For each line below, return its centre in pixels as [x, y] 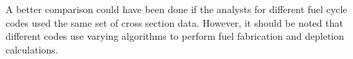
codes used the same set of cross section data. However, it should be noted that [174, 22]
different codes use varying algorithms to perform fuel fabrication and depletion [175, 36]
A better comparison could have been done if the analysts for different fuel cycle [176, 9]
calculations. [32, 49]
